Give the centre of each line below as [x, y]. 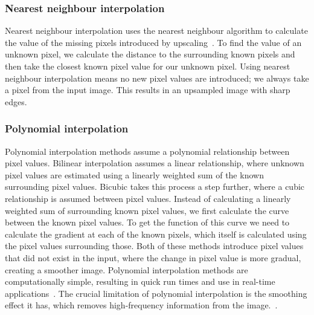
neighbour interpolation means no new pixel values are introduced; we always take [157, 78]
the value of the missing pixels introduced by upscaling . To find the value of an [153, 42]
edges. [16, 101]
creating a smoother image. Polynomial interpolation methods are [127, 269]
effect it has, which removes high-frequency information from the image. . [141, 305]
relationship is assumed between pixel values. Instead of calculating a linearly [148, 198]
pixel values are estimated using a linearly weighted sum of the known [134, 174]
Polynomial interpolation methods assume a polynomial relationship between [147, 151]
